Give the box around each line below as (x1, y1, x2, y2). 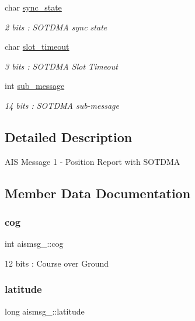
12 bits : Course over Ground (5, 257, 109, 269)
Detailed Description (5, 127, 133, 146)
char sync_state (5, 1, 62, 13)
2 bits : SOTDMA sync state (5, 20, 107, 33)
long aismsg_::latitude (5, 305, 85, 317)
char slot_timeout (5, 40, 69, 53)
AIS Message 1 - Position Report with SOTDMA (5, 155, 180, 167)
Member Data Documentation (5, 184, 191, 202)
